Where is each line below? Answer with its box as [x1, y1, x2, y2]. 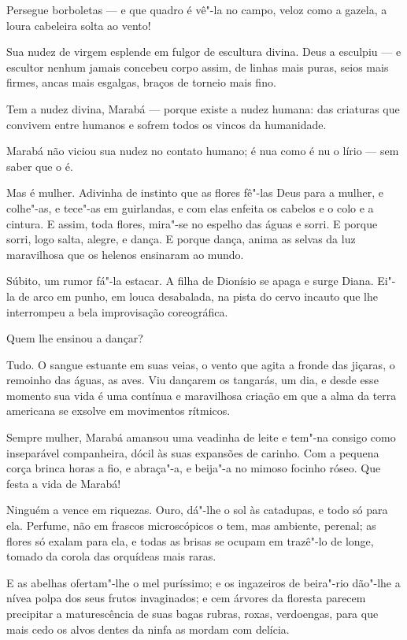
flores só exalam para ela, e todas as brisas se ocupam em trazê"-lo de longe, [6, 532, 374, 549]
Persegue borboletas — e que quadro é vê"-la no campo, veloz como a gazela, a [6, 2, 387, 17]
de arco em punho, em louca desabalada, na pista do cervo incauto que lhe [18, 287, 378, 304]
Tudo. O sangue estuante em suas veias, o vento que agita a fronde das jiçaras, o [6, 356, 395, 372]
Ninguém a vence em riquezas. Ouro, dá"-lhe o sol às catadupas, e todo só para [6, 501, 388, 518]
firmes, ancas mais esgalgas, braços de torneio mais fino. [6, 74, 276, 91]
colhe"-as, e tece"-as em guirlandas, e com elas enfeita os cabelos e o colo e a [6, 199, 374, 216]
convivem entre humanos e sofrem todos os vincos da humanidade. [6, 116, 327, 132]
